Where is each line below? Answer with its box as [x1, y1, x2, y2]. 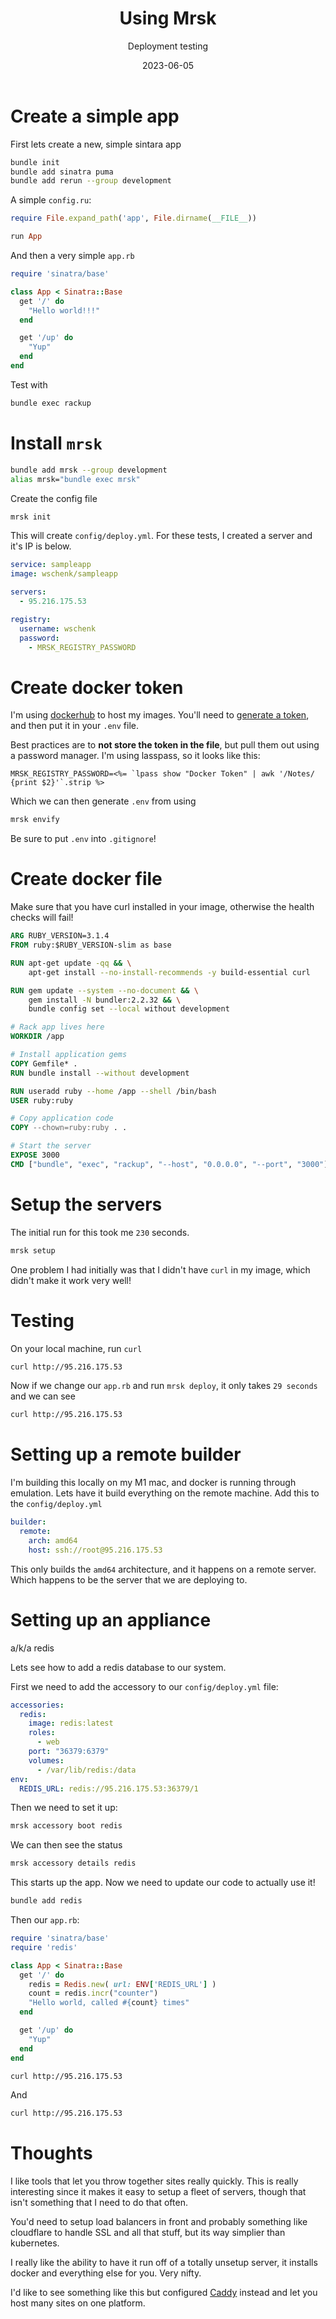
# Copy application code [10, 1113, 114, 1124]
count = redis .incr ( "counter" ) [28, 1988, 159, 1999]
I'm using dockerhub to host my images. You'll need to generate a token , [10, 709, 310, 721]
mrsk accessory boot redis [10, 1821, 123, 1831]
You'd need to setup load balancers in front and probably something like [10, 2216, 308, 2228]
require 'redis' [10, 1942, 78, 1952]
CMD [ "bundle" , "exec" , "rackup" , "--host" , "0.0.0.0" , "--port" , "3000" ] [10, 1159, 329, 1169]
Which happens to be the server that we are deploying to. [10, 1573, 248, 1586]
